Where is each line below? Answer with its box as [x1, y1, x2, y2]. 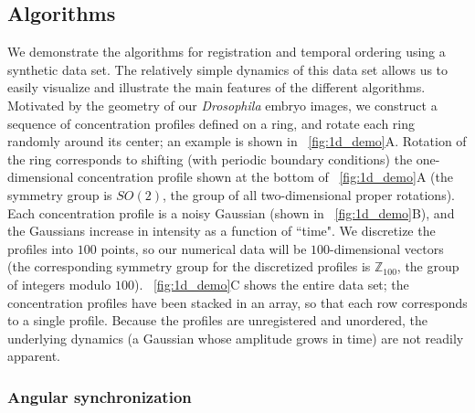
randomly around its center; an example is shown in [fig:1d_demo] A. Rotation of [7, 132, 467, 151]
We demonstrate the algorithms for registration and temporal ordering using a [7, 42, 446, 61]
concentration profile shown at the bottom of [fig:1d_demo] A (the [78, 167, 453, 186]
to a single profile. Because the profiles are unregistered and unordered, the [7, 311, 428, 330]
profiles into [7, 238, 74, 258]
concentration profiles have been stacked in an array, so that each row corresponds [7, 292, 468, 312]
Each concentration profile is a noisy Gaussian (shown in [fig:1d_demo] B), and [7, 203, 455, 222]
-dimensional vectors [330, 238, 444, 258]
